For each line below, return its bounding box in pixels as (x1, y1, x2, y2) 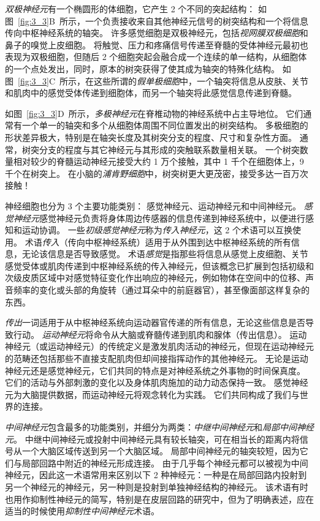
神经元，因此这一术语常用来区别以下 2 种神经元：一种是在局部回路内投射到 (5, 468, 307, 481)
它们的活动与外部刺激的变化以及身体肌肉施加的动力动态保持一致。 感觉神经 (5, 376, 308, 389)
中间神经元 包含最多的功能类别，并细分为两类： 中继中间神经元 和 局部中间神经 (5, 421, 314, 433)
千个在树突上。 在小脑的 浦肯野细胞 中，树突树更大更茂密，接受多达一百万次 (5, 167, 308, 179)
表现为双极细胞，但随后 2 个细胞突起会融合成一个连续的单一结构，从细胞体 (5, 50, 307, 63)
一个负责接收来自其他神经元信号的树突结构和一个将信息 (85, 14, 308, 27)
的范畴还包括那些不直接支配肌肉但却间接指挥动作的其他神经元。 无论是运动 (5, 352, 308, 365)
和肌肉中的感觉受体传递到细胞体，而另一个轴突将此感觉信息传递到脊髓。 (5, 86, 297, 99)
